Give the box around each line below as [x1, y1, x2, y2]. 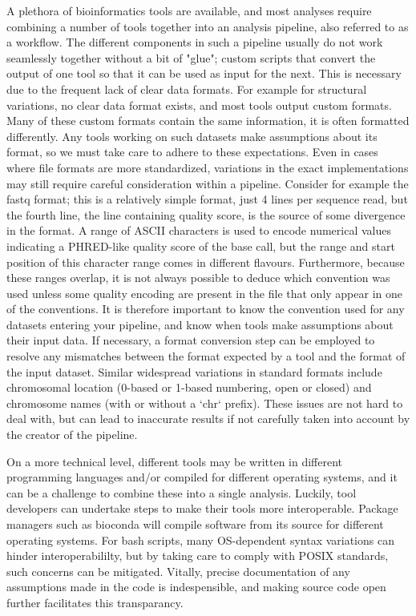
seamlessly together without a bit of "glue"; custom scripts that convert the [6, 49, 376, 66]
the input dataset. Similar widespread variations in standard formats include [6, 363, 382, 380]
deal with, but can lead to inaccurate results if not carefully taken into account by [6, 410, 410, 427]
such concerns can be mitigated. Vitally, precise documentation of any [6, 562, 350, 579]
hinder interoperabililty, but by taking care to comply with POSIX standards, [6, 547, 389, 564]
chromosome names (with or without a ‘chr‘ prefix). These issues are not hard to [6, 394, 403, 411]
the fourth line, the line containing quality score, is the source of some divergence [6, 206, 406, 223]
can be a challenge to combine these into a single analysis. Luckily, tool [6, 484, 357, 501]
